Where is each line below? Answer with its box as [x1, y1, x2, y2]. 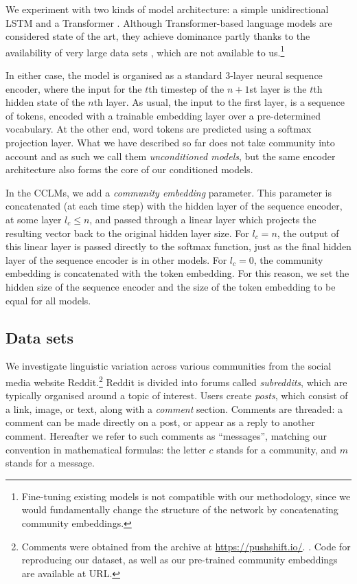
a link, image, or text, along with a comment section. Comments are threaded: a [5, 401, 343, 416]
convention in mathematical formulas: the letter [5, 442, 206, 456]
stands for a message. [5, 456, 95, 470]
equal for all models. [5, 293, 91, 307]
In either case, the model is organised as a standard [5, 68, 222, 82]
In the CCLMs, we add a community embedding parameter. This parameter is [5, 185, 332, 199]
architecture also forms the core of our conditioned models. [5, 162, 253, 177]
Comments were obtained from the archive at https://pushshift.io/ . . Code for [21, 539, 351, 553]
